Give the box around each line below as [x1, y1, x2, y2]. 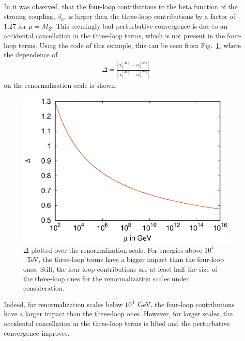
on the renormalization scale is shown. [4, 80, 117, 90]
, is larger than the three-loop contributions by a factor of [64, 11, 235, 21]
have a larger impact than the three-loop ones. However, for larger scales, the [4, 309, 233, 319]
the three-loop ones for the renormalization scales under [23, 273, 189, 283]
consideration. [23, 283, 64, 293]
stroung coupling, [4, 11, 55, 21]
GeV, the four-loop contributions [138, 299, 235, 309]
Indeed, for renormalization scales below [4, 299, 123, 309]
